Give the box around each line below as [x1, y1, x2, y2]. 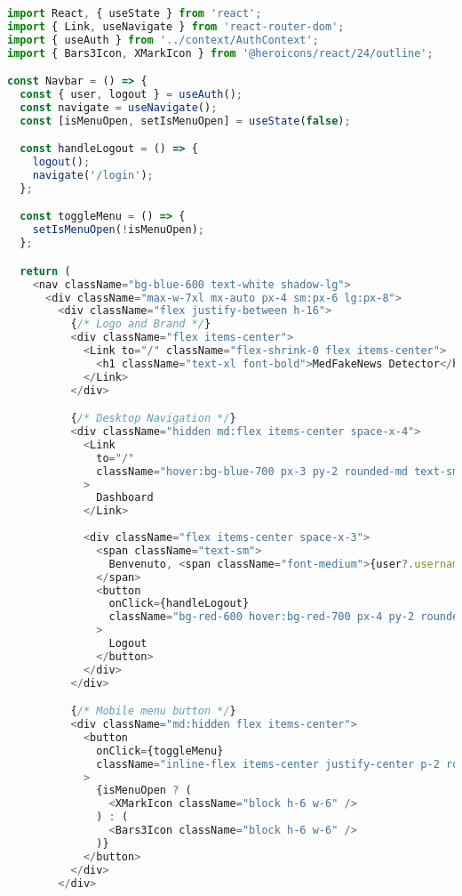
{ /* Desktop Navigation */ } [70, 412, 236, 425]
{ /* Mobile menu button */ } [70, 705, 236, 718]
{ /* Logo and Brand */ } [70, 318, 211, 331]
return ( [20, 264, 71, 278]
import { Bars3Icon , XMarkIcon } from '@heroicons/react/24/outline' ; [7, 46, 434, 60]
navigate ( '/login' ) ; [32, 169, 154, 182]
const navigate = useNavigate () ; [20, 101, 218, 114]
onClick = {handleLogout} [108, 597, 250, 610]
